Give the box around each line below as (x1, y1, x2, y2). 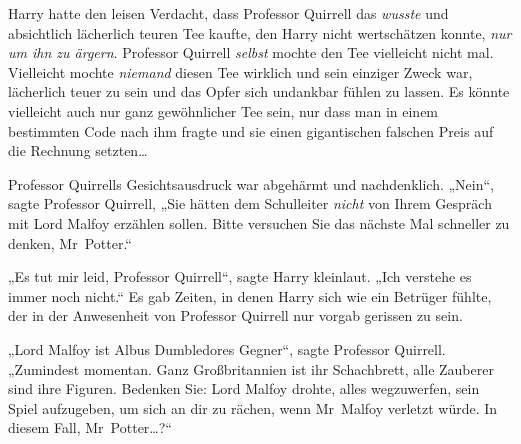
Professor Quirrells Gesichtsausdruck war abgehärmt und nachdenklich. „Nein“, (8, 173, 494, 194)
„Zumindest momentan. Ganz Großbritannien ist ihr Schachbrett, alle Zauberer (8, 358, 494, 379)
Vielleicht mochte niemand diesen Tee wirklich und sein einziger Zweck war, (8, 61, 473, 82)
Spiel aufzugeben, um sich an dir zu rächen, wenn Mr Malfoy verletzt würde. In (8, 397, 498, 418)
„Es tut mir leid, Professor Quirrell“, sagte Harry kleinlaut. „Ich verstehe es (8, 266, 472, 287)
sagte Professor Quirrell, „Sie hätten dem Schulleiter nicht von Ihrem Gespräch (8, 193, 492, 214)
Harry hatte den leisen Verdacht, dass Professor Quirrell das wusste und (8, 3, 449, 23)
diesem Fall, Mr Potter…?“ (8, 417, 172, 438)
